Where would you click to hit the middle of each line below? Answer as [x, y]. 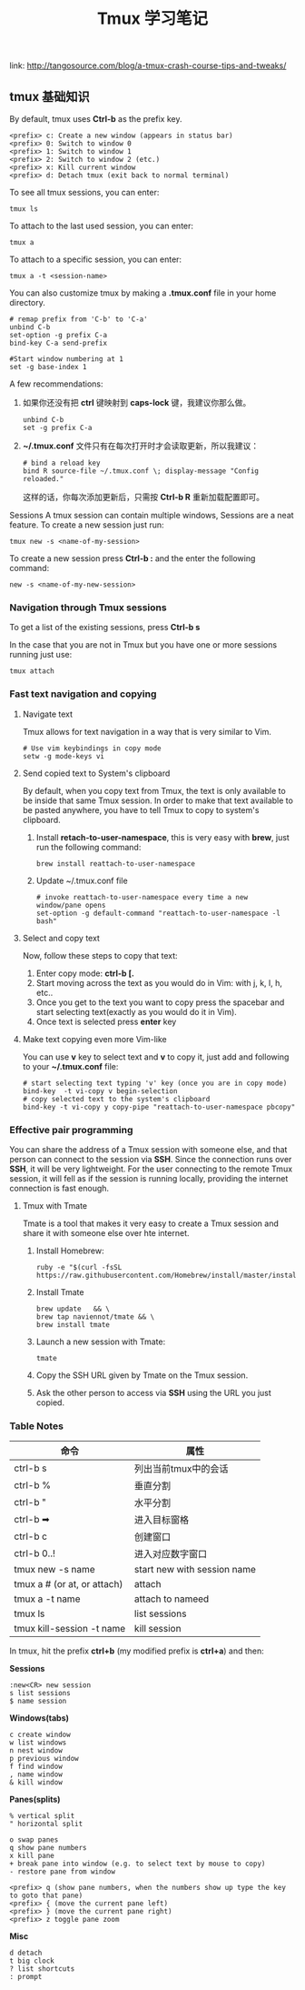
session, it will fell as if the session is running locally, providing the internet [149, 1178]
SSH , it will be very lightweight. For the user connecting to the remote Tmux [151, 1169]
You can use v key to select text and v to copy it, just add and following [156, 1057]
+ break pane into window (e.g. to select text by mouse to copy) [138, 1864]
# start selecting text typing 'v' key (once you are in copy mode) [155, 1083]
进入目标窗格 [162, 1520]
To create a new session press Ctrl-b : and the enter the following [133, 558]
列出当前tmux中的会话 [182, 1469]
